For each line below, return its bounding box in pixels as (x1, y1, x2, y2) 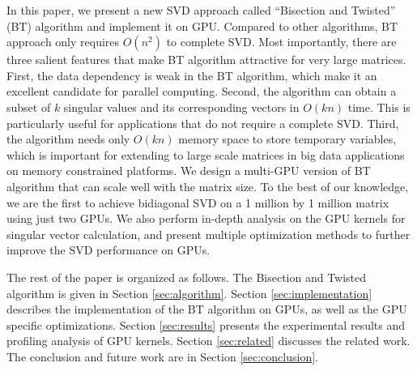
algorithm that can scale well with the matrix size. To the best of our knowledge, (6, 177, 409, 194)
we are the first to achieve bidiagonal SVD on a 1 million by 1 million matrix (6, 194, 389, 211)
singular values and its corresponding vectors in (63, 98, 300, 115)
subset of (6, 98, 51, 115)
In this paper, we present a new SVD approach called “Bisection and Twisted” (6, 2, 396, 18)
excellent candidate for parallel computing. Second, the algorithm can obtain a (6, 83, 397, 100)
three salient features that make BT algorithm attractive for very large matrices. (6, 51, 406, 68)
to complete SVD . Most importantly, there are (166, 33, 397, 50)
